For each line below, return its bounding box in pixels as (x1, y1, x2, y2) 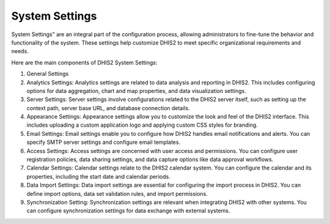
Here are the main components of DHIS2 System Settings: (11, 59, 158, 66)
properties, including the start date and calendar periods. (26, 173, 170, 180)
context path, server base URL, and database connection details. (26, 104, 190, 111)
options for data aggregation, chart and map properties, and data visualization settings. (26, 87, 247, 94)
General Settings (26, 70, 69, 78)
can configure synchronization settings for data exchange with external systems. (26, 207, 230, 214)
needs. (11, 48, 29, 55)
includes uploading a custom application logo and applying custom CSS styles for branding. (26, 121, 258, 129)
